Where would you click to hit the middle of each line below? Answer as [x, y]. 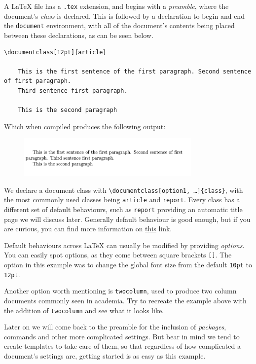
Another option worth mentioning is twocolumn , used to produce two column [120, 291]
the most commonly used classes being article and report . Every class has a [122, 200]
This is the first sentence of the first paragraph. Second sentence [135, 71]
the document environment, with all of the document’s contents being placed [119, 25]
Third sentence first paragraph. [73, 91]
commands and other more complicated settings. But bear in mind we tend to [122, 336]
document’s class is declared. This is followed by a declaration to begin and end [124, 16]
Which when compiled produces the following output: [85, 126]
